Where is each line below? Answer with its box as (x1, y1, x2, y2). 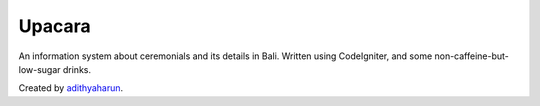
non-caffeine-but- (434, 50, 510, 62)
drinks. (62, 63, 92, 75)
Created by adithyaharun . (18, 82, 124, 94)
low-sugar (18, 63, 61, 75)
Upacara (18, 15, 91, 37)
